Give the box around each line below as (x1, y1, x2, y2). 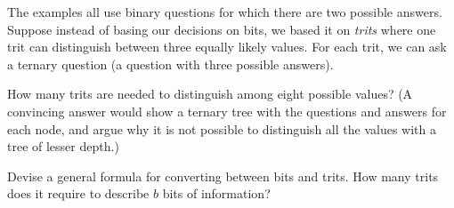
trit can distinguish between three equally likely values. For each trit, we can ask (7, 37, 447, 56)
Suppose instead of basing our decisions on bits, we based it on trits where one (7, 20, 436, 38)
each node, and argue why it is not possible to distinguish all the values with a (7, 119, 436, 138)
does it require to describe (7, 184, 150, 203)
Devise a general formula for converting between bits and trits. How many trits (7, 166, 439, 185)
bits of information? (162, 184, 271, 203)
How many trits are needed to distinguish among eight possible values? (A (7, 84, 413, 103)
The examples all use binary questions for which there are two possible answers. (7, 3, 442, 20)
